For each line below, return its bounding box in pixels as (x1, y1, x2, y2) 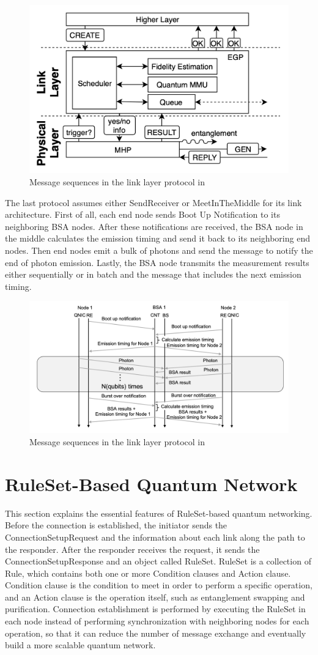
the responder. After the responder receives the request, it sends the (5, 542, 260, 555)
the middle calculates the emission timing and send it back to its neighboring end (5, 232, 310, 245)
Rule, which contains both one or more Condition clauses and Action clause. (5, 566, 291, 579)
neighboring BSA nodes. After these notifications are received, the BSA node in (5, 220, 303, 232)
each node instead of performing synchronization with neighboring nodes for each (5, 615, 309, 627)
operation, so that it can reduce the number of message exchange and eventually (5, 626, 306, 639)
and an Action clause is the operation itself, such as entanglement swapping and (5, 590, 305, 603)
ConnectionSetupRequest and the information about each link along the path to (5, 530, 305, 543)
